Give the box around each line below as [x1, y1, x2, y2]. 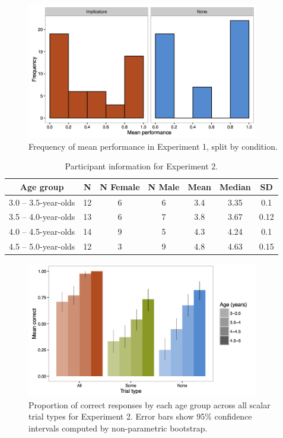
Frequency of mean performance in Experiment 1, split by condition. [28, 140, 278, 152]
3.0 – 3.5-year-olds [9, 196, 75, 208]
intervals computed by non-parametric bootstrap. [28, 422, 208, 434]
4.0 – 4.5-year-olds [9, 225, 75, 238]
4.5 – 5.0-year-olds [9, 240, 75, 253]
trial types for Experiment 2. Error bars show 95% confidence [28, 410, 252, 423]
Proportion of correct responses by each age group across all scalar [28, 398, 271, 411]
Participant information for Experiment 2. [65, 160, 218, 172]
